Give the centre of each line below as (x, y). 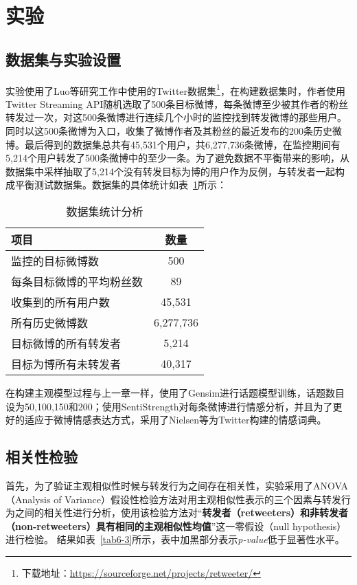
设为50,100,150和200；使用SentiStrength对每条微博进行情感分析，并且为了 (169, 406)
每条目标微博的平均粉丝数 (77, 281)
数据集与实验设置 (63, 59)
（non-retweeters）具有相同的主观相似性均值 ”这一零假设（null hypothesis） (176, 526)
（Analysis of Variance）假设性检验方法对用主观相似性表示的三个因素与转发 (174, 499)
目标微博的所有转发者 (66, 343)
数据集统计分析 (105, 211)
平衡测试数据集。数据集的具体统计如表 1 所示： (120, 185)
